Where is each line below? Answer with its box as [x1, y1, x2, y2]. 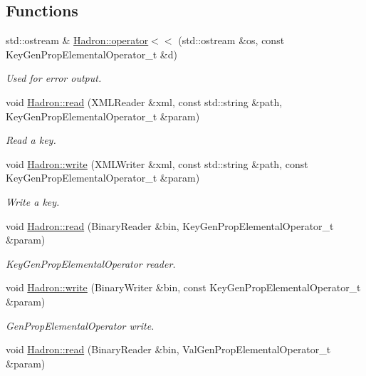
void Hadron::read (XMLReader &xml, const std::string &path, [6, 94, 283, 109]
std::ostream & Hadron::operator [6, 33, 149, 48]
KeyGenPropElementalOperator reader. [6, 256, 176, 271]
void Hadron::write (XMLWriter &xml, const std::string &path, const [6, 156, 308, 171]
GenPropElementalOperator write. [6, 318, 155, 333]
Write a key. [6, 194, 60, 209]
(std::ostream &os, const [178, 33, 285, 48]
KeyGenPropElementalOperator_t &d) [6, 46, 177, 61]
